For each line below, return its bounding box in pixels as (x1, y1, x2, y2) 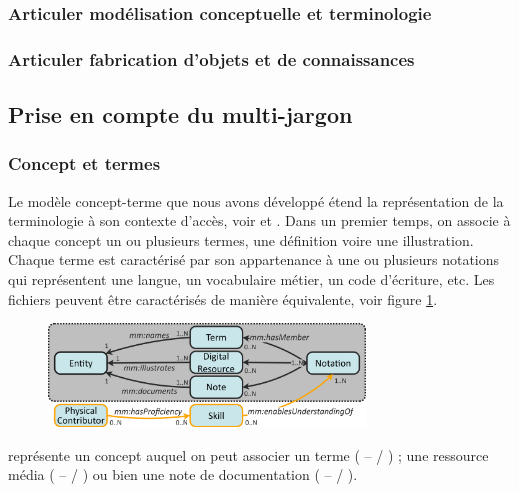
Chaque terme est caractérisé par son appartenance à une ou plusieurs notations (8, 249, 500, 270)
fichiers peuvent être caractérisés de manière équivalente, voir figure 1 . (8, 288, 438, 309)
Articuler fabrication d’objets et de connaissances (8, 46, 415, 71)
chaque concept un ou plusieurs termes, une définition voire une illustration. (8, 229, 474, 250)
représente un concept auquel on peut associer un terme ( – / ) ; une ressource (8, 444, 489, 465)
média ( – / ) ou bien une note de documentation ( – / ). (8, 464, 358, 485)
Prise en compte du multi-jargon (8, 99, 353, 130)
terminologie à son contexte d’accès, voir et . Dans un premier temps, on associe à (8, 210, 511, 231)
